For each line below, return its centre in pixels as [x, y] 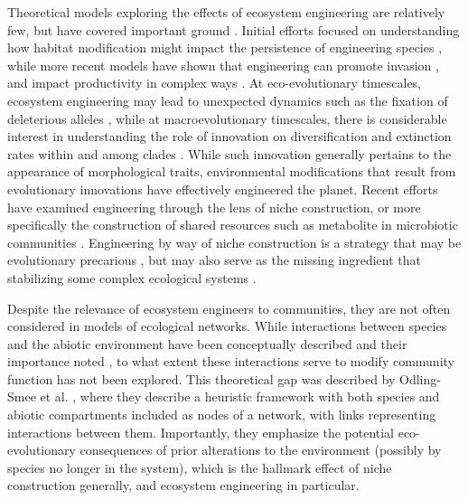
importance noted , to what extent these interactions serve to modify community [231, 361]
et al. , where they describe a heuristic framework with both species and [240, 396]
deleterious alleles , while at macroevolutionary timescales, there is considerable [227, 118]
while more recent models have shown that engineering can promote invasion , [223, 65]
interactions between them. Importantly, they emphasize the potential [201, 432]
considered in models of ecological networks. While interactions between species [227, 326]
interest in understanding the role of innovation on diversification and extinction [229, 136]
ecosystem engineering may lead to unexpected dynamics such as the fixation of [228, 100]
